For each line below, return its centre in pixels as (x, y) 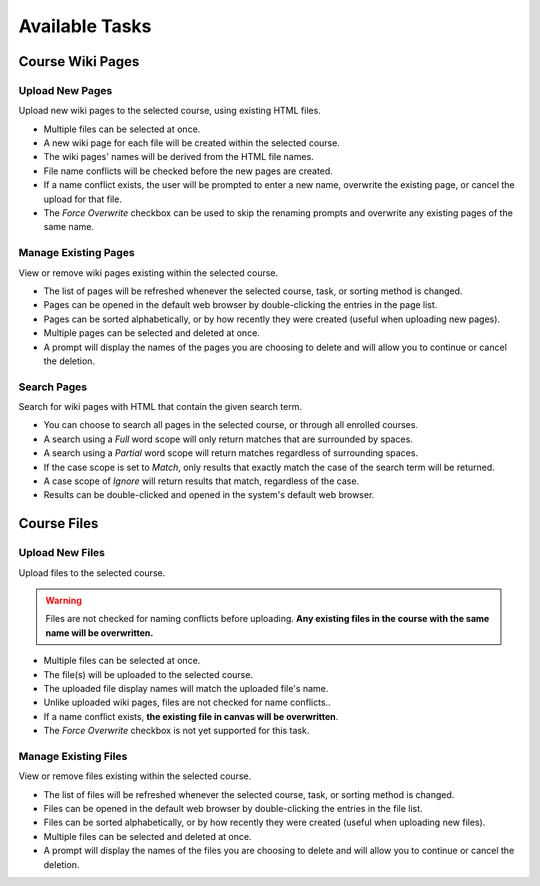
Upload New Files (61, 553)
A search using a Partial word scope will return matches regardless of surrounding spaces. (231, 453)
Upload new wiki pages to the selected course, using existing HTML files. (170, 111)
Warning (63, 600)
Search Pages (53, 387)
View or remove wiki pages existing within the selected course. (148, 272)
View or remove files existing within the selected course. (135, 776)
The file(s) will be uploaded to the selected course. (148, 674)
